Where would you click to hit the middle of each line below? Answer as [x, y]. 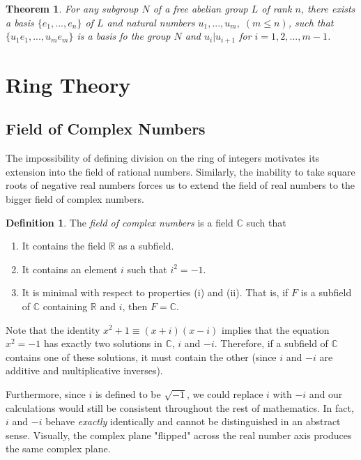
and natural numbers [151, 22]
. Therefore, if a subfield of [271, 343]
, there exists [328, 8]
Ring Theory [68, 84]
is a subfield [326, 292]
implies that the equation [276, 329]
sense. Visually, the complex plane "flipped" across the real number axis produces [179, 435]
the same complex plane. [58, 449]
